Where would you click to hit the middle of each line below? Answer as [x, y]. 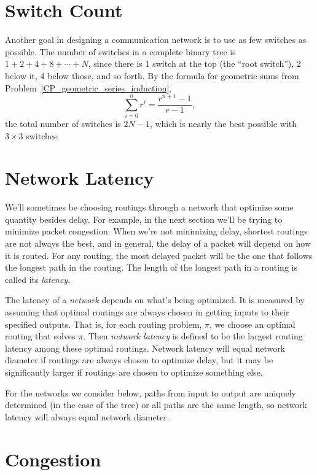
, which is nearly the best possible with [223, 123]
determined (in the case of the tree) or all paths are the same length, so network [156, 405]
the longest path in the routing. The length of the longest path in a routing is [151, 267]
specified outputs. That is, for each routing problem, [104, 324]
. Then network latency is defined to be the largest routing [193, 336]
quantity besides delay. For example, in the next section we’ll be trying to [144, 219]
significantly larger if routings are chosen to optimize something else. [134, 372]
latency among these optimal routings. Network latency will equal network [145, 348]
